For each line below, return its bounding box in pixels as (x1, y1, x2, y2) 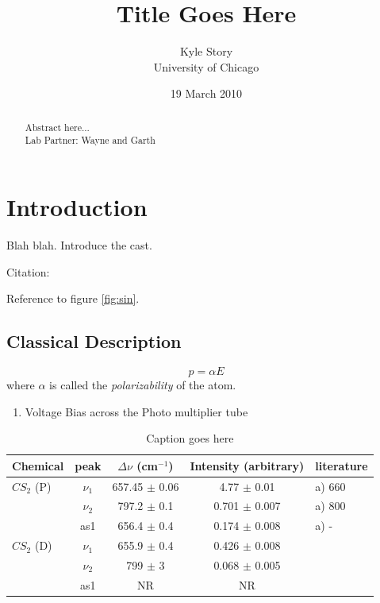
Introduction (6, 191, 148, 223)
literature (315, 457, 368, 474)
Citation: (6, 263, 50, 280)
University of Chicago (153, 58, 259, 75)
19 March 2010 (170, 85, 243, 102)
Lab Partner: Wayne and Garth (25, 133, 155, 147)
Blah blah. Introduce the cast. (6, 236, 152, 253)
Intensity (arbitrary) (190, 457, 305, 474)
